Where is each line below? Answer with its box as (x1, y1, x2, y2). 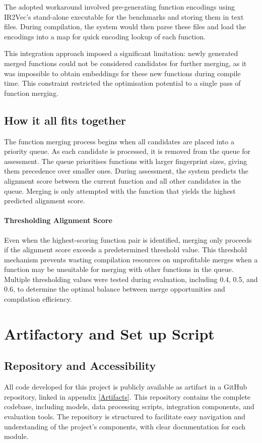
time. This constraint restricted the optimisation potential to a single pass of (4, 78, 241, 88)
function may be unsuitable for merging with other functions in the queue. (4, 264, 234, 274)
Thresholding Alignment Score (4, 215, 112, 226)
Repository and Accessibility (4, 358, 156, 373)
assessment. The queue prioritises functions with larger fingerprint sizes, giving (4, 155, 247, 166)
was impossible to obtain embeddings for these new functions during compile (4, 68, 241, 78)
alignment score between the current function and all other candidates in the (4, 175, 241, 186)
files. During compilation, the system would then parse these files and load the (4, 21, 246, 32)
